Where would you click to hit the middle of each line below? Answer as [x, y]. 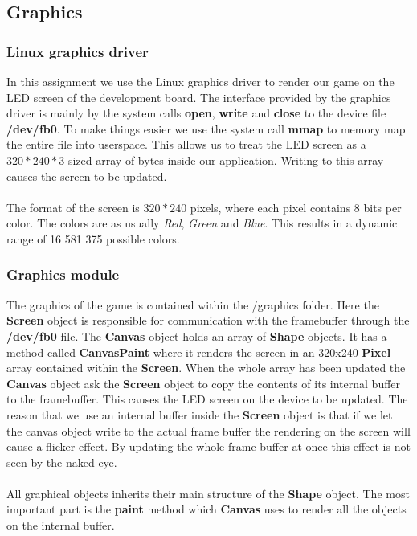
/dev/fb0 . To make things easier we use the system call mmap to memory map [206, 128]
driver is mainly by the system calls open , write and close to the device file [196, 113]
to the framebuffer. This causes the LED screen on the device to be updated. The [207, 399]
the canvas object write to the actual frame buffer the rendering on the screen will [208, 430]
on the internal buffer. [61, 525]
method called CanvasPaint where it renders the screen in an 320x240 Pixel [199, 352]
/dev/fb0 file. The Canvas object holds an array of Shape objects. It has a [197, 336]
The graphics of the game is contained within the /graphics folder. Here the [193, 304]
